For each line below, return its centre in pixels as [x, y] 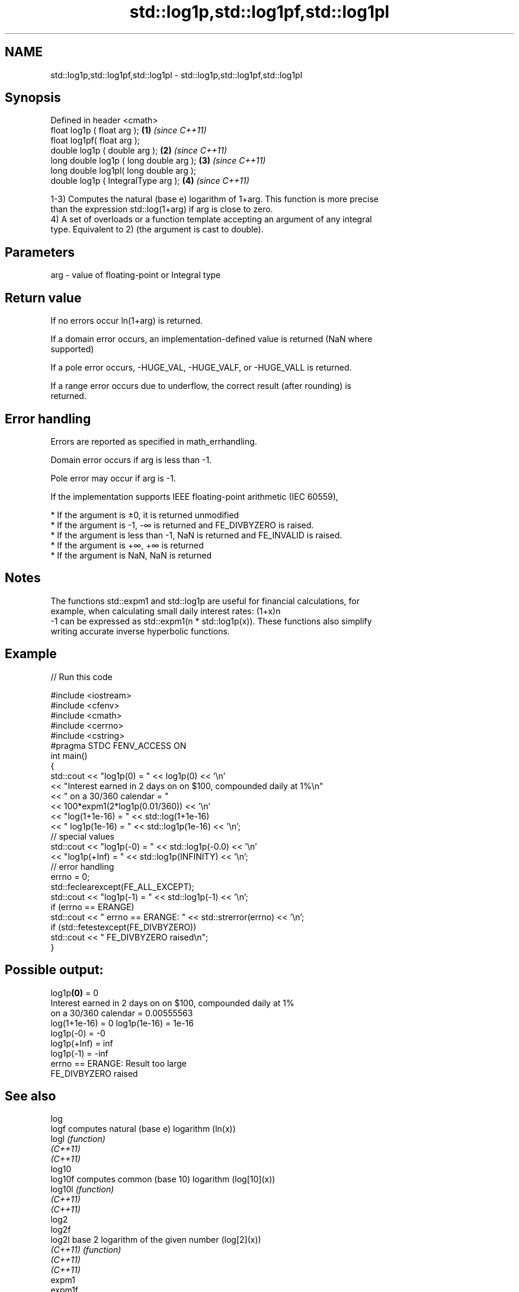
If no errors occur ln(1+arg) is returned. [126, 321]
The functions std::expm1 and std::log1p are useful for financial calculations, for [205, 601]
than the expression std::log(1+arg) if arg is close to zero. [162, 209]
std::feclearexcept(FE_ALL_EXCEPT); [122, 886]
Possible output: [54, 970]
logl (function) [78, 1139]
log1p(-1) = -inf [79, 1053]
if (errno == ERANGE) [92, 907]
